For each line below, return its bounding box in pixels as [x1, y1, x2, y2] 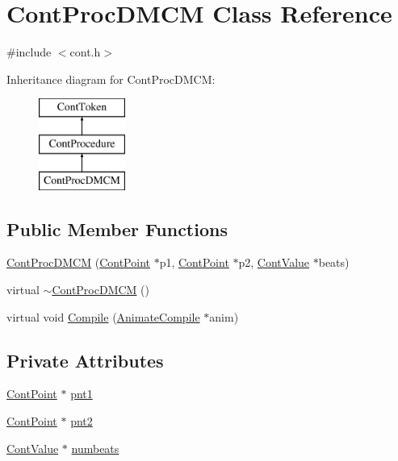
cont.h [69, 44, 101, 60]
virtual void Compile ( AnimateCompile [6, 308, 200, 325]
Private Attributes [6, 347, 164, 372]
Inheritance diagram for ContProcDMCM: [6, 70, 216, 87]
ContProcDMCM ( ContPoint [6, 254, 150, 271]
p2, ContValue [238, 254, 310, 271]
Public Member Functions [6, 216, 228, 241]
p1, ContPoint [159, 254, 229, 271]
